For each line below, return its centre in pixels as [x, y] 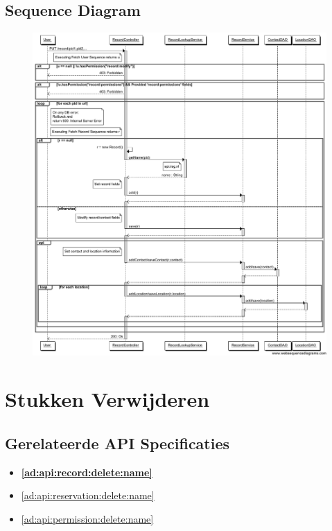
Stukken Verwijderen [107, 399]
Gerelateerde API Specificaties [117, 443]
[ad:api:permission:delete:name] [87, 518]
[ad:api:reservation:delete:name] [88, 495]
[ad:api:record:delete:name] [87, 472]
